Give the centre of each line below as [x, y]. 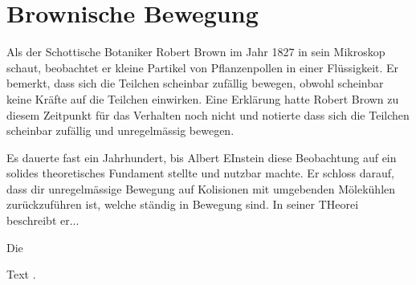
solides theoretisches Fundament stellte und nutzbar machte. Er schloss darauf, [200, 173]
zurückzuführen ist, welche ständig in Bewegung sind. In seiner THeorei [183, 204]
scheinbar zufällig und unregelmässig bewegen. [120, 130]
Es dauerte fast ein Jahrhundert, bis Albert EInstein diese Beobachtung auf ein [202, 157]
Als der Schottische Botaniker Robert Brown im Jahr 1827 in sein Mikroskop [196, 52]
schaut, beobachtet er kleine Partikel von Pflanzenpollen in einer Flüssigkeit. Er [203, 67]
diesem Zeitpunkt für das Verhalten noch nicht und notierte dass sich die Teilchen [208, 114]
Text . [21, 274]
